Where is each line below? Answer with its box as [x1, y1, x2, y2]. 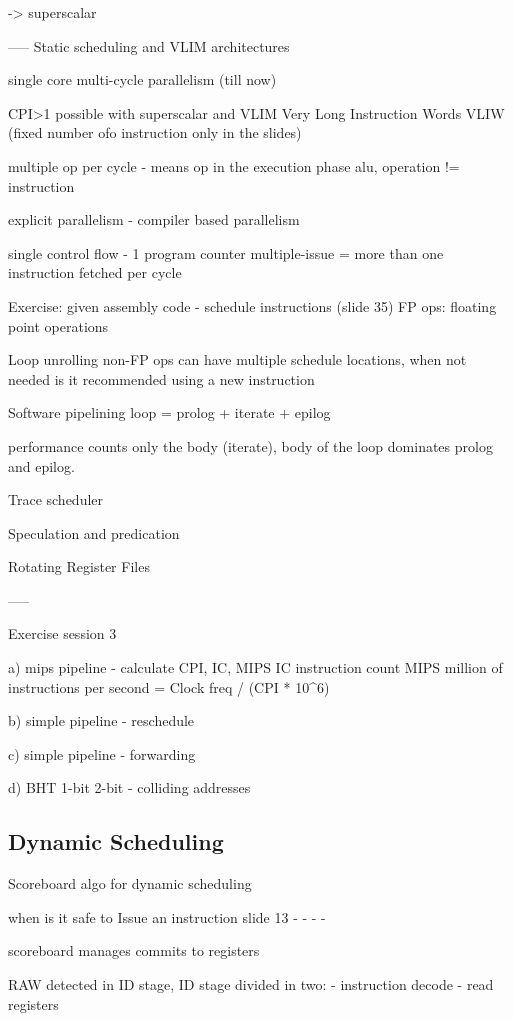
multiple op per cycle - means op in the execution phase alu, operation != [8, 155, 460, 176]
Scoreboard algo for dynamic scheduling [8, 873, 252, 894]
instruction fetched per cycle [8, 262, 182, 283]
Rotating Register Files [8, 556, 150, 577]
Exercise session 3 [8, 623, 117, 644]
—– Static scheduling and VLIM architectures [8, 35, 290, 56]
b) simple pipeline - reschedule [8, 710, 195, 731]
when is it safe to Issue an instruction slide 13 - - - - [8, 906, 326, 927]
